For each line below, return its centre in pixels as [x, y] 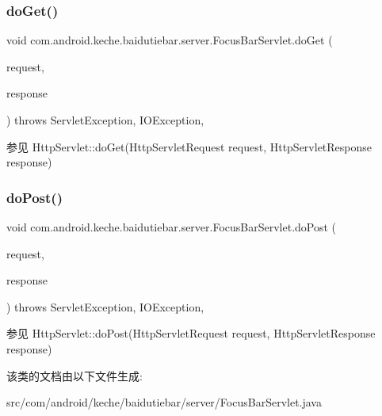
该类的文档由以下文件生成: [74, 375]
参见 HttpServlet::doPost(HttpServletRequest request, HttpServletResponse [191, 333]
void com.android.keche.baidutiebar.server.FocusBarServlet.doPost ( [172, 227]
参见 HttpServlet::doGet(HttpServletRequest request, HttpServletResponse [189, 146]
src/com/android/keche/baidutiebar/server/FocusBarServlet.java [164, 402]
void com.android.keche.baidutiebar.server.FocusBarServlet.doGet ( [170, 40]
